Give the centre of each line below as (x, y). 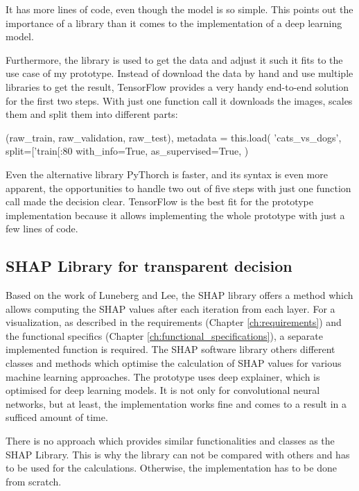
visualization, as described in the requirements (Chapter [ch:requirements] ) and (174, 322)
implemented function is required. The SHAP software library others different (170, 349)
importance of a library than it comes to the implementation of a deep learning (174, 23)
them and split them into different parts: (92, 114)
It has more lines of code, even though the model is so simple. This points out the (179, 9)
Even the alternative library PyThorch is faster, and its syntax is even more (167, 174)
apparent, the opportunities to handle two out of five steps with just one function (178, 188)
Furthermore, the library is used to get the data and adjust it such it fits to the (174, 59)
